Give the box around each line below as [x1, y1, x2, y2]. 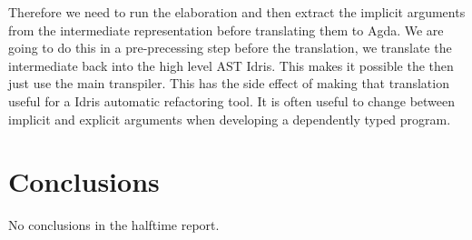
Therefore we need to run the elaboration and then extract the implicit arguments [8, 3, 466, 21]
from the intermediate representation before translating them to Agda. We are [8, 20, 444, 39]
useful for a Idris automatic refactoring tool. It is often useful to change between [8, 91, 456, 110]
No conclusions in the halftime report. [8, 215, 220, 235]
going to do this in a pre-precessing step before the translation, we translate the [8, 38, 452, 57]
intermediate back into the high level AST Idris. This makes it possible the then [8, 55, 454, 75]
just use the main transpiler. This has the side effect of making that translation [8, 74, 449, 93]
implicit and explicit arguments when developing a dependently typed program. [8, 109, 451, 128]
